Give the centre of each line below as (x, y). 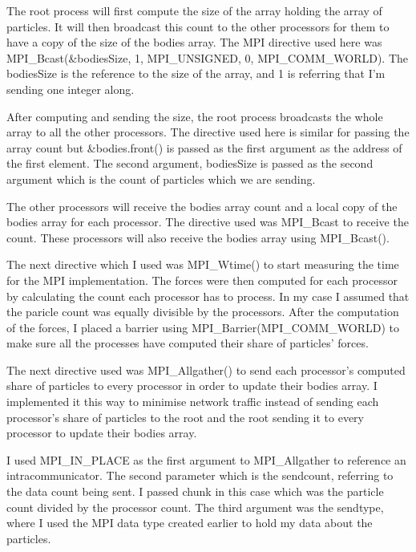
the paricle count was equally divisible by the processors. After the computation (203, 312)
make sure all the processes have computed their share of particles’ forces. (188, 343)
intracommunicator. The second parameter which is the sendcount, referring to (200, 475)
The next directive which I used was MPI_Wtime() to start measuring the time (203, 264)
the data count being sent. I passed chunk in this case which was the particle (195, 491)
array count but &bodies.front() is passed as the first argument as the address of (204, 147)
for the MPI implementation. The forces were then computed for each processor (202, 280)
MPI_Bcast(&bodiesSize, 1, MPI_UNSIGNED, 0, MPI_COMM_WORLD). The (207, 57)
